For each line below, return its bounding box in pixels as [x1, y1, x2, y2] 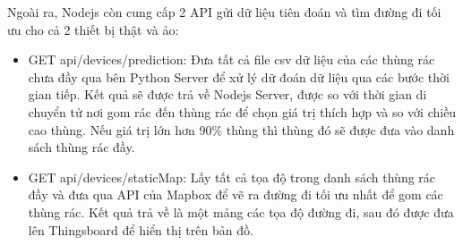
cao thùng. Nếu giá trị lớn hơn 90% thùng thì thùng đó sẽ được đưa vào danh [28, 120, 455, 139]
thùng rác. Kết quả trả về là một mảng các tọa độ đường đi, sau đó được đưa [28, 202, 454, 221]
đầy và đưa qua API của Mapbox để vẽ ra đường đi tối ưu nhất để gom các [28, 185, 443, 204]
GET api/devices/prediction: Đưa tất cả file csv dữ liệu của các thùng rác [28, 50, 435, 69]
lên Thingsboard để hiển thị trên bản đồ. [28, 220, 253, 239]
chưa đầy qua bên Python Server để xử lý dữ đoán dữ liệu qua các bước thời [28, 67, 450, 86]
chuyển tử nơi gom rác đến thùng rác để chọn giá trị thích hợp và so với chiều [28, 102, 457, 121]
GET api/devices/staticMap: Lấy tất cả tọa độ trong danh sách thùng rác [28, 167, 436, 186]
